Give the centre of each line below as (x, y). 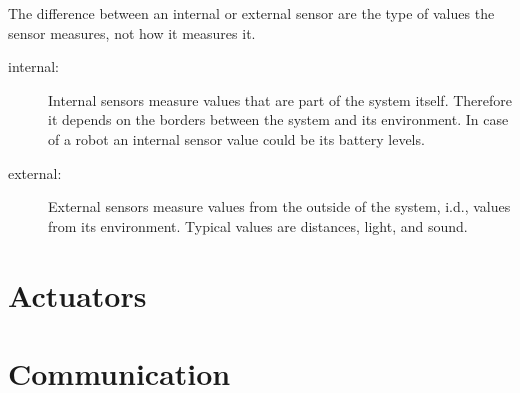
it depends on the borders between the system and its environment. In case (278, 119)
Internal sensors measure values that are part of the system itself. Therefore (280, 99)
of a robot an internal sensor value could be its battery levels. (236, 138)
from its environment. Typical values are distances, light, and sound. (258, 225)
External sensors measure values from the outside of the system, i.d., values (279, 206)
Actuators (77, 294)
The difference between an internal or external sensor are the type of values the (251, 13)
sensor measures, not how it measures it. (132, 32)
